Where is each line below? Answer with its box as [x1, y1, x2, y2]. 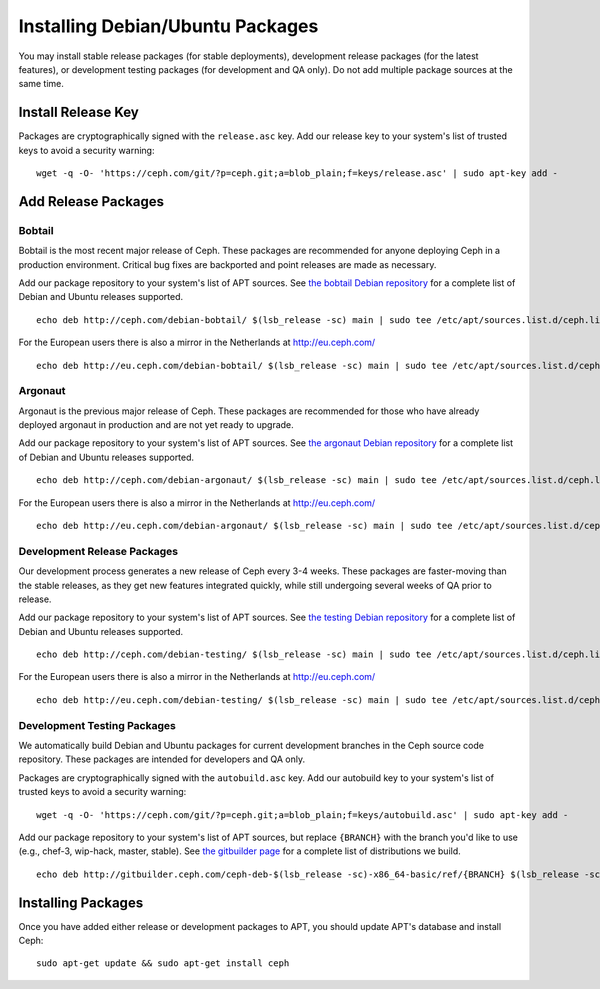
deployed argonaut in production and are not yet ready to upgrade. [18, 419, 294, 431]
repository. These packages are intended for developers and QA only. [18, 753, 306, 765]
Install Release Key [18, 104, 140, 121]
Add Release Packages [18, 193, 165, 210]
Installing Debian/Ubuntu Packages [18, 15, 319, 37]
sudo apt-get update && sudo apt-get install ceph [36, 958, 290, 969]
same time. [18, 78, 65, 90]
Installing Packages [18, 894, 144, 911]
